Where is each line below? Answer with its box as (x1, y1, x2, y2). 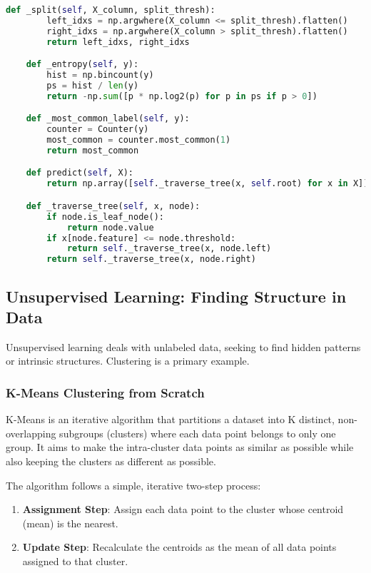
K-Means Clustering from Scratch (6, 383, 205, 401)
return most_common (46, 145, 139, 156)
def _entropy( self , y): (26, 59, 139, 70)
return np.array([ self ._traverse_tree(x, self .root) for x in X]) (46, 178, 369, 189)
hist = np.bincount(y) (46, 70, 154, 81)
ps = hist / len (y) (46, 80, 139, 91)
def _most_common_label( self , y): (26, 113, 190, 124)
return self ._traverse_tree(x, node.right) (46, 254, 256, 265)
